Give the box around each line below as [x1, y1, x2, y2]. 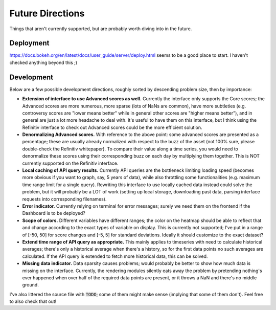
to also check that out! [9, 298, 57, 304]
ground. [22, 282, 39, 288]
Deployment [9, 39, 50, 48]
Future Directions [9, 8, 85, 19]
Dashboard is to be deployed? [22, 210, 85, 216]
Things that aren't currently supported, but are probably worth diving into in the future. [9, 26, 192, 32]
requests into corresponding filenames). [22, 196, 107, 202]
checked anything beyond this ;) [9, 59, 78, 65]
